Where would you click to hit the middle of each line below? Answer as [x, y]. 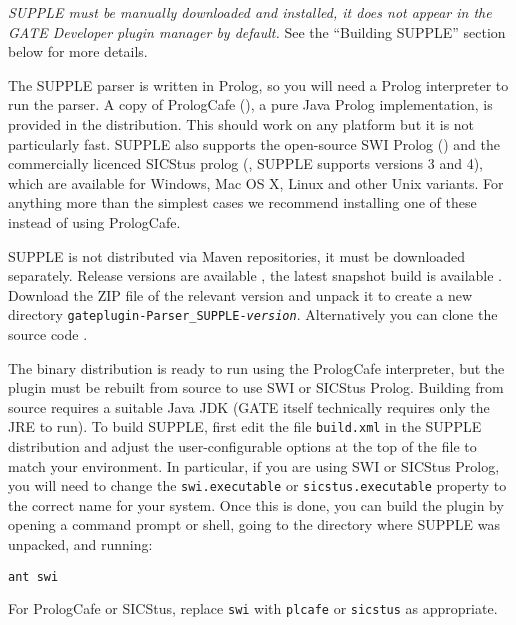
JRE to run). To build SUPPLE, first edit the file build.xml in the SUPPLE [245, 426]
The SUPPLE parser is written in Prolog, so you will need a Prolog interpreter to [258, 84]
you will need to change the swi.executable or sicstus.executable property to [257, 485]
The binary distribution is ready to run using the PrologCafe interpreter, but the [256, 367]
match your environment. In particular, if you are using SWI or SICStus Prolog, [254, 465]
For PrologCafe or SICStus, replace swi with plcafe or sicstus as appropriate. [253, 608]
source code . [48, 333]
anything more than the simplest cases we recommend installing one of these [242, 202]
